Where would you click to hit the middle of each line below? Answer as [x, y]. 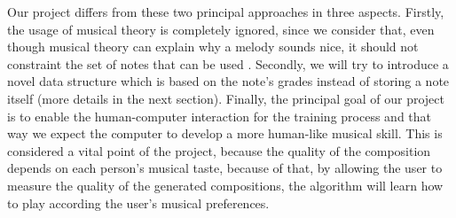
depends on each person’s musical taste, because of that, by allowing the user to [225, 168]
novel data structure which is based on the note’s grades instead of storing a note [228, 81]
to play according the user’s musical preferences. [138, 202]
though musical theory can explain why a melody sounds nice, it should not [213, 47]
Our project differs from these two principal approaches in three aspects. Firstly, [226, 12]
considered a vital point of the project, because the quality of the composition [219, 150]
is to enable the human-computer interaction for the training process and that [220, 116]
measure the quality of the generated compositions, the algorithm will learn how [225, 185]
